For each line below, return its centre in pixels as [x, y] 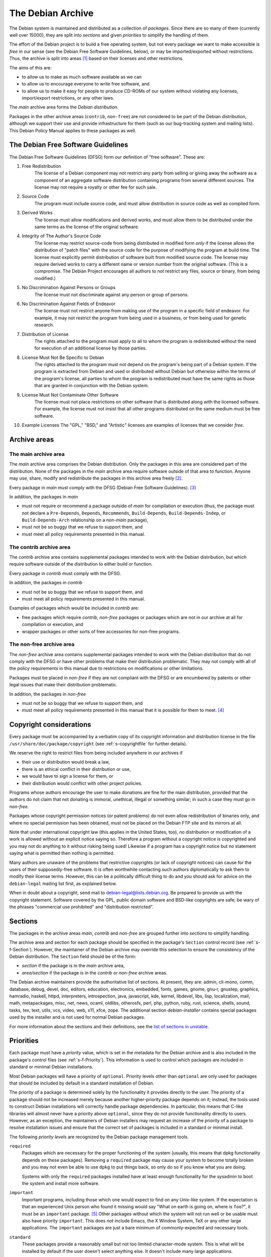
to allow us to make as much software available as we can [82, 77]
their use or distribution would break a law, [66, 762]
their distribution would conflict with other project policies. [82, 783]
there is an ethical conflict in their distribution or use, [76, 769]
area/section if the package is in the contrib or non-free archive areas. [95, 972]
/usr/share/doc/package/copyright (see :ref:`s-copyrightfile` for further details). [98, 744]
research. [44, 325]
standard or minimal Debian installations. [51, 1067]
